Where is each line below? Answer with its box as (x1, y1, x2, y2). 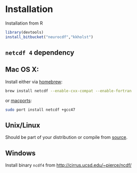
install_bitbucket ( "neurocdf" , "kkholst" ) (5, 34, 94, 40)
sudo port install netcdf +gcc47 (5, 107, 76, 112)
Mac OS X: (5, 65, 39, 74)
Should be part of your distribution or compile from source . (5, 134, 128, 140)
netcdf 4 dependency (5, 49, 75, 57)
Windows (5, 149, 36, 157)
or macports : (5, 97, 32, 103)
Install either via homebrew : (5, 79, 63, 85)
